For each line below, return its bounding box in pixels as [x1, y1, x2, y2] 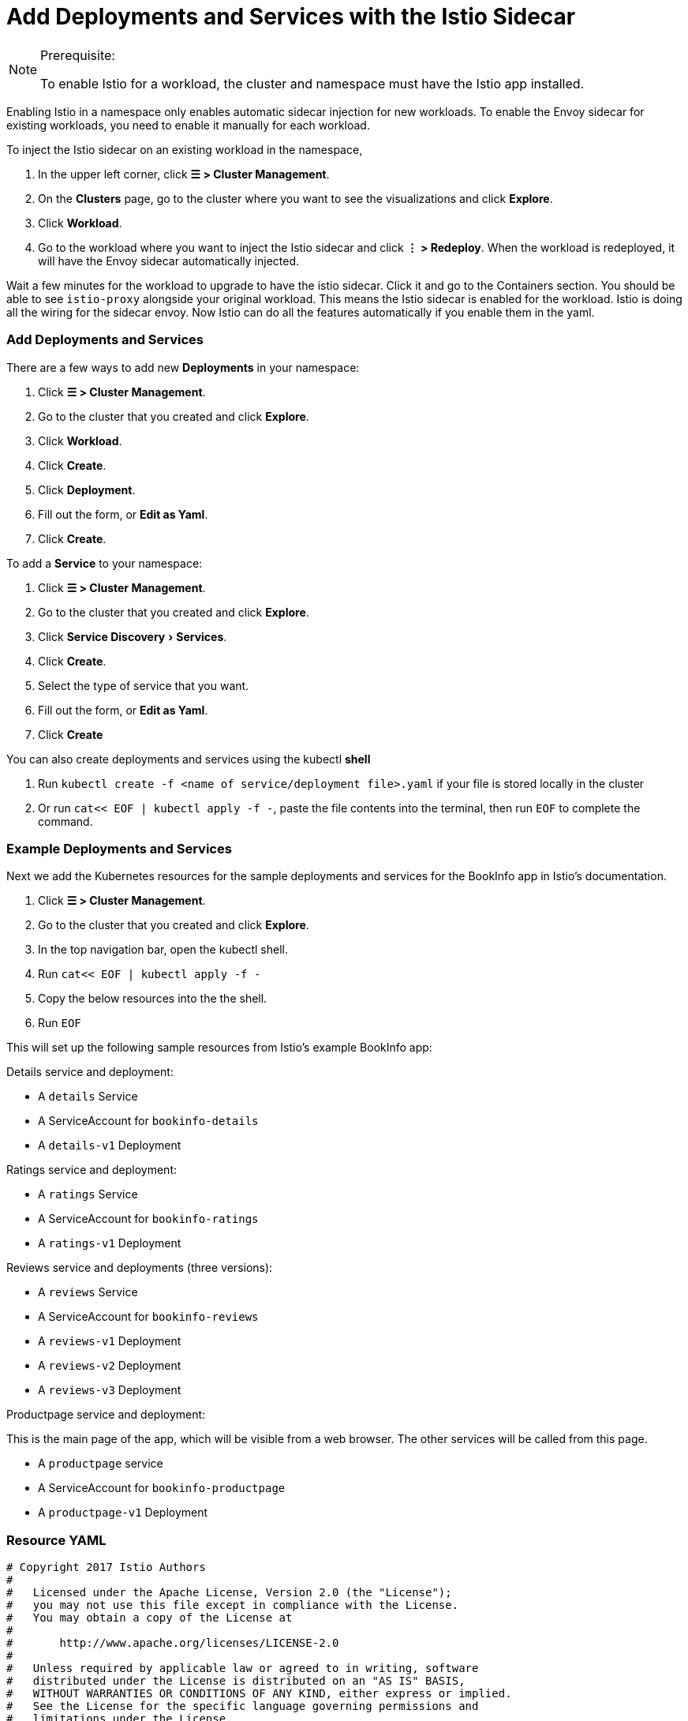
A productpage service [38, 1457, 163, 1471]
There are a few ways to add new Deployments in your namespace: [6, 360, 360, 374]
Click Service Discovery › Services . [38, 629, 227, 643]
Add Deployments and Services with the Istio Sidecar [6, 3, 576, 30]
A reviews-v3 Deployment [38, 1383, 181, 1397]
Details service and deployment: [6, 1065, 174, 1079]
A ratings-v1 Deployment [38, 1236, 181, 1250]
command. [38, 814, 93, 828]
